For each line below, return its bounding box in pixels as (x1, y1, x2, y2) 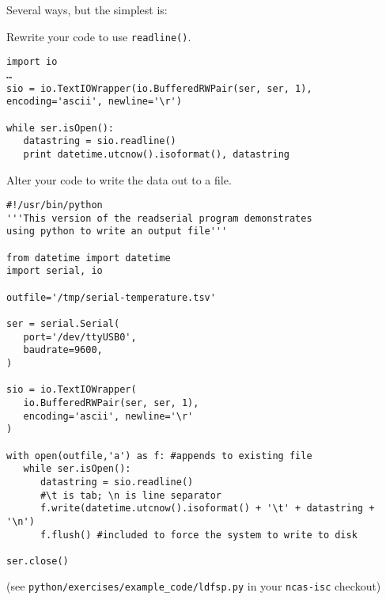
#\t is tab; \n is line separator (40, 489, 222, 501)
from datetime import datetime (6, 252, 171, 264)
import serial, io (6, 265, 103, 277)
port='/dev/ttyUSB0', (23, 331, 137, 343)
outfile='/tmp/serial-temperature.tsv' (6, 291, 216, 303)
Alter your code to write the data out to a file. (6, 171, 232, 188)
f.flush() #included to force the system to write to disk (40, 529, 358, 541)
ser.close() (6, 555, 69, 567)
